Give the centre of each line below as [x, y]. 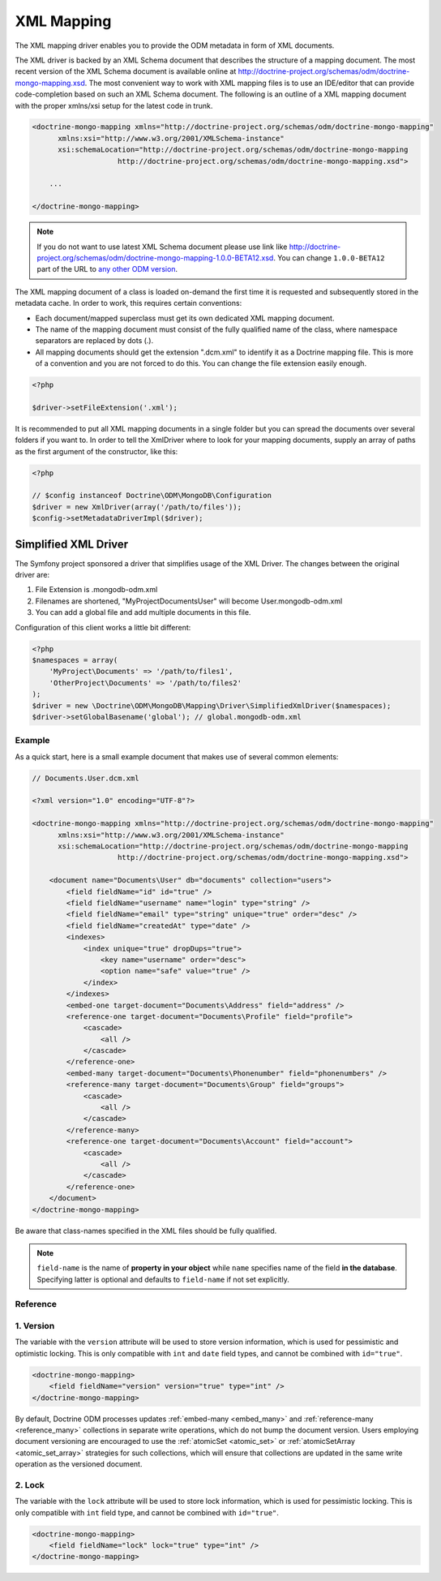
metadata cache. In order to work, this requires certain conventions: [128, 303]
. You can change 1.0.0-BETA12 [329, 258]
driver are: [32, 575]
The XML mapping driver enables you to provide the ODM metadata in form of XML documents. [175, 45]
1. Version [35, 1326]
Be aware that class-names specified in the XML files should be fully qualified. [146, 1231]
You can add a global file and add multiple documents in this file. [143, 612]
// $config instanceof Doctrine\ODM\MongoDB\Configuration [152, 496]
